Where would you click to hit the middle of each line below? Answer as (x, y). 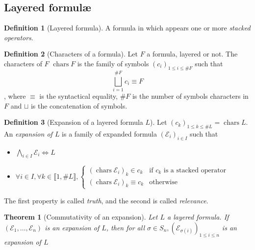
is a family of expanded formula (109, 133)
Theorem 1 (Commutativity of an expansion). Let (81, 217)
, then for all (125, 227)
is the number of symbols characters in (190, 96)
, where (15, 96)
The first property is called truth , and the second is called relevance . (106, 200)
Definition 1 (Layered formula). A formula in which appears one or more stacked (127, 28)
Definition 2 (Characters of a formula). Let (71, 54)
